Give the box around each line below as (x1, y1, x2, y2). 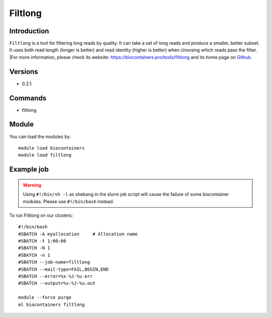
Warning (23, 182, 41, 188)
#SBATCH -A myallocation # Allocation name (18, 231, 138, 237)
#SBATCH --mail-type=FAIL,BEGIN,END (18, 266, 109, 272)
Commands (9, 94, 47, 102)
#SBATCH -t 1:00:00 (18, 238, 66, 244)
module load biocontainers (18, 145, 85, 151)
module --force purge (18, 295, 72, 300)
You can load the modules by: (9, 134, 72, 140)
